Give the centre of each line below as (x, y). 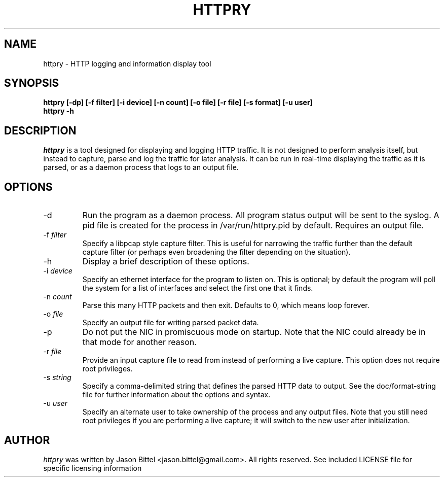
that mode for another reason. (139, 342)
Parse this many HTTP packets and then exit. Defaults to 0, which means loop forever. (226, 305)
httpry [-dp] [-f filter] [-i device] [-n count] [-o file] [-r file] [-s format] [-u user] (178, 102)
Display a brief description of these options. (166, 262)
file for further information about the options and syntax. (176, 395)
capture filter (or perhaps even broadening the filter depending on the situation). (216, 252)
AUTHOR (27, 440)
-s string (57, 377)
